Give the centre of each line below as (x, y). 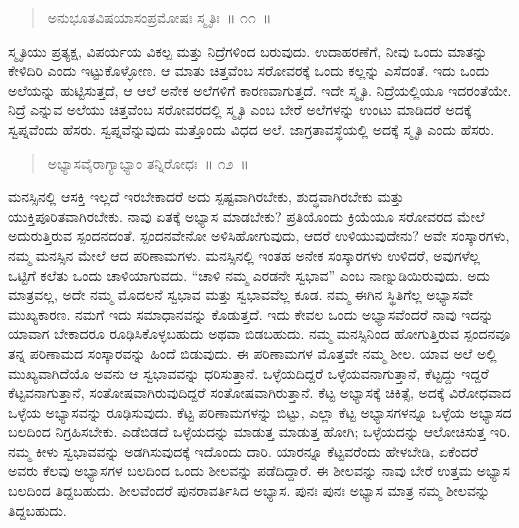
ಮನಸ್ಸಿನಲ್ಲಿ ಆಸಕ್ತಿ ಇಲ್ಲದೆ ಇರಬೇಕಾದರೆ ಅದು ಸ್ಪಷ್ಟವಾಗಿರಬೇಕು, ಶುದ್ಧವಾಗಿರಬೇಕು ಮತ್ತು (206, 196)
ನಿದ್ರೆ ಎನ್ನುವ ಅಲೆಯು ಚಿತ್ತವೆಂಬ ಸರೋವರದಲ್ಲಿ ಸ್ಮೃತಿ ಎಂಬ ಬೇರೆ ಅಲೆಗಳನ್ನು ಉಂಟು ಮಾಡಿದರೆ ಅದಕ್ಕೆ (240, 109)
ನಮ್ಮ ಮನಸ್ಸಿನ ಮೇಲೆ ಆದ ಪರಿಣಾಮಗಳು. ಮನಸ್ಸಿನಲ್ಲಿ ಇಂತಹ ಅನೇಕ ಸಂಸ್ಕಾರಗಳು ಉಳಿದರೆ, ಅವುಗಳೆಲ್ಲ (244, 254)
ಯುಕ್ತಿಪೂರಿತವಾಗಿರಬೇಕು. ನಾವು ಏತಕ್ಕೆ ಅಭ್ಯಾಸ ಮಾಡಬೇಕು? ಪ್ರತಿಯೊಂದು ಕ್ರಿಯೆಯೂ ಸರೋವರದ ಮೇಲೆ (246, 215)
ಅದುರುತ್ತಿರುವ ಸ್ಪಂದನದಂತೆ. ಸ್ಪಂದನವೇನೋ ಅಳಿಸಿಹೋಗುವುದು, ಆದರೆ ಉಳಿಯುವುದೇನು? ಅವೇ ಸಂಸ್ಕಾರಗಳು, (259, 235)
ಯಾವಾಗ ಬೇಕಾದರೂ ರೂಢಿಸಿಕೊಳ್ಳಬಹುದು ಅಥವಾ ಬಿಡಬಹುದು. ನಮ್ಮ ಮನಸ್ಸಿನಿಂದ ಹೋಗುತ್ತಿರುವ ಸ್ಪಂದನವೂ (259, 333)
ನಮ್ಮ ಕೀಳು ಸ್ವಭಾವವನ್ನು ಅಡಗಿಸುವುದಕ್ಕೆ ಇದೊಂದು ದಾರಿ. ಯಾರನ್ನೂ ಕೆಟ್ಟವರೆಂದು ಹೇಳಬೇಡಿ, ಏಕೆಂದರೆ (243, 450)
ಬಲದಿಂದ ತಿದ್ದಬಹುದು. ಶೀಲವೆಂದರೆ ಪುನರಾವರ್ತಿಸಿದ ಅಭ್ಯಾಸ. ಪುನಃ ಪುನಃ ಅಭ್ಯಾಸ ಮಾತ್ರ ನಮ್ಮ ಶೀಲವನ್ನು (249, 490)
